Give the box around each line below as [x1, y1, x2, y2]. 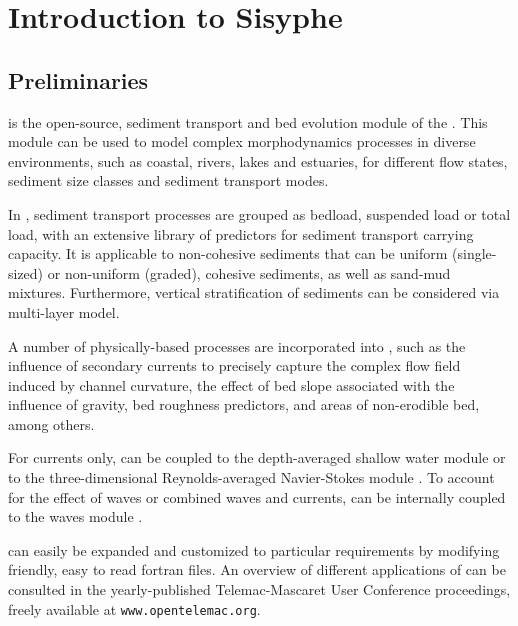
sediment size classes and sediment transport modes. [8, 170, 329, 191]
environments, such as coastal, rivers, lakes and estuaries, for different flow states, [8, 150, 508, 171]
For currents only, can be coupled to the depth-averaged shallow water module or [8, 447, 506, 468]
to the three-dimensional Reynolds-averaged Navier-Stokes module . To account [8, 467, 495, 488]
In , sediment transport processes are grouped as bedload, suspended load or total [8, 203, 511, 224]
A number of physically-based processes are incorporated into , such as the [8, 335, 466, 356]
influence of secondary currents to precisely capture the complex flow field [8, 355, 461, 376]
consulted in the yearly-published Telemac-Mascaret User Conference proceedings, [8, 579, 511, 600]
